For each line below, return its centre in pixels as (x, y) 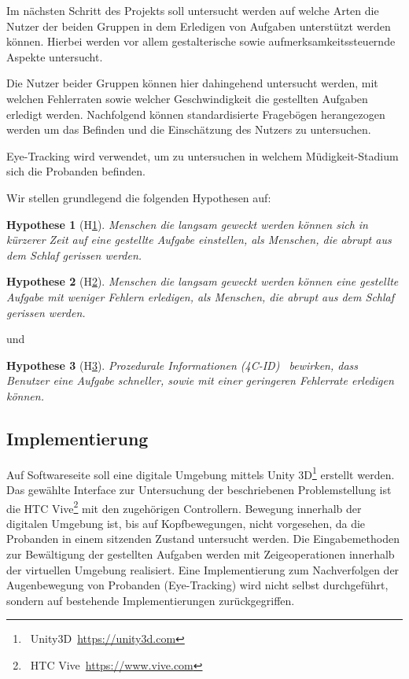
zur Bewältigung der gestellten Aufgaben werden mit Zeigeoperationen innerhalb (201, 554)
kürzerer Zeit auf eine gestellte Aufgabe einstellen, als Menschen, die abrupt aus (199, 240)
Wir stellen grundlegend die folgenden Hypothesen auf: (139, 197)
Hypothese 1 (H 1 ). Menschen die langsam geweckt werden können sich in (187, 224)
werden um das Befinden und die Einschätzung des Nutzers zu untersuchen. (189, 129)
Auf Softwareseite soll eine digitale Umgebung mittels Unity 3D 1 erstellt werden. (201, 473)
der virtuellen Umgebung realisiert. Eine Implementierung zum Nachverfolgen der (203, 569)
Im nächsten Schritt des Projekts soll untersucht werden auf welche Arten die (193, 10)
